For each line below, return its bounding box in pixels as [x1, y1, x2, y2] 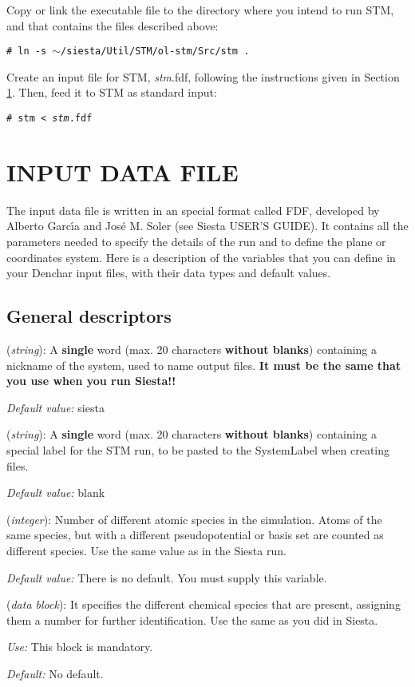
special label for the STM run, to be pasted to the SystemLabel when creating [6, 441, 390, 458]
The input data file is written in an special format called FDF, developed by [6, 201, 380, 218]
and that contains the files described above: [6, 17, 219, 34]
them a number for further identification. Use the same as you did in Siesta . [6, 611, 378, 628]
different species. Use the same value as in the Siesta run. [6, 542, 287, 558]
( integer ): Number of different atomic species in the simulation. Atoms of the [6, 510, 382, 527]
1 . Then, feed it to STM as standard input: [6, 84, 217, 101]
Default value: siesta [6, 399, 105, 415]
